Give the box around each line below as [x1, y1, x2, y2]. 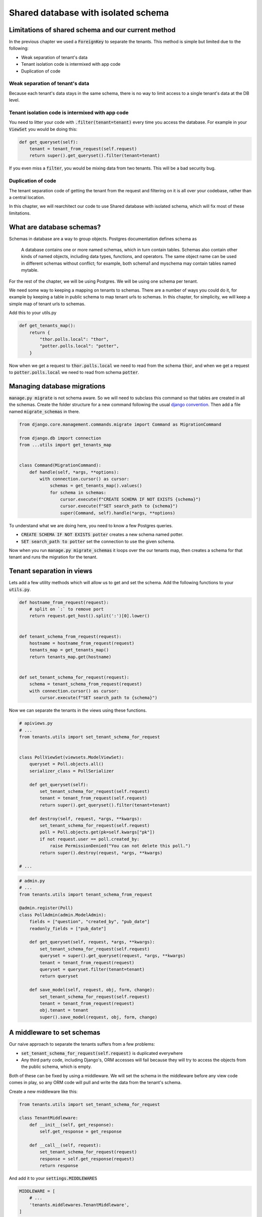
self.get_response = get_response [39, 1129, 122, 1134]
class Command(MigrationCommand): [19, 462, 101, 468]
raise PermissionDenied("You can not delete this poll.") [49, 843, 191, 849]
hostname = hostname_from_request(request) [29, 641, 134, 646]
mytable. [21, 267, 39, 273]
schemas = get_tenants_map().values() [49, 483, 143, 489]
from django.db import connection [19, 435, 101, 441]
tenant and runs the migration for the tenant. [9, 554, 98, 560]
